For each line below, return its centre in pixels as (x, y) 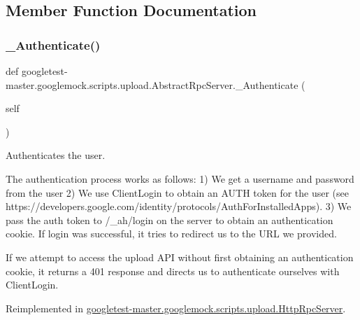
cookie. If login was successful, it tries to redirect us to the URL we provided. (171, 234)
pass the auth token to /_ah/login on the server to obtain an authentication (170, 220)
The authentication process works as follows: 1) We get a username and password (180, 178)
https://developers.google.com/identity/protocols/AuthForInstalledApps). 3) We (179, 206)
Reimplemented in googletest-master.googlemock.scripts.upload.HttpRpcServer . (176, 308)
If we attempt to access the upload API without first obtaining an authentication (180, 257)
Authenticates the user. (56, 155)
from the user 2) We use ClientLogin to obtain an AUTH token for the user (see (178, 192)
